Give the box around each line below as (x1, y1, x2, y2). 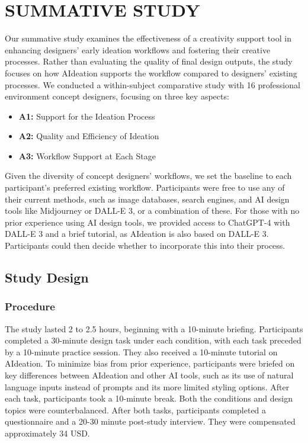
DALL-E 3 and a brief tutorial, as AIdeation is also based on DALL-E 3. (5, 227, 269, 240)
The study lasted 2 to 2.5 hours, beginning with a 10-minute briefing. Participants (5, 322, 303, 335)
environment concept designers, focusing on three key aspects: (5, 90, 229, 102)
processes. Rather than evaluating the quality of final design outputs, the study (5, 55, 293, 68)
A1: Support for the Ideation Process (18, 110, 155, 122)
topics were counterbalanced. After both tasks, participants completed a (5, 403, 267, 416)
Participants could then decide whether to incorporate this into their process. (5, 239, 285, 252)
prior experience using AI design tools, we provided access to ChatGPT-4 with (5, 216, 290, 228)
